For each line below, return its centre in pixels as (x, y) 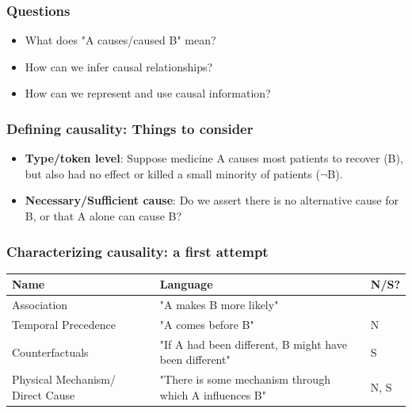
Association (40, 305)
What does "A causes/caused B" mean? (120, 40)
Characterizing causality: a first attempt (137, 251)
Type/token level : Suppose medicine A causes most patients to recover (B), (214, 158)
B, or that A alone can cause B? (103, 216)
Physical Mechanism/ (64, 379)
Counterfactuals (50, 352)
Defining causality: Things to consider (130, 128)
